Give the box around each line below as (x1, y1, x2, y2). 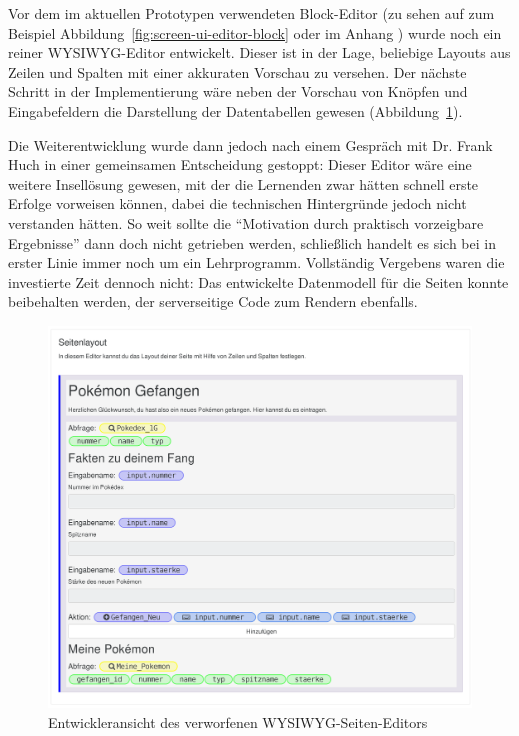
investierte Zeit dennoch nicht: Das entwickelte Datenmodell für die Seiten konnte (8, 271, 509, 292)
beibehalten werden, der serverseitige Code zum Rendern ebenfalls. (8, 291, 418, 312)
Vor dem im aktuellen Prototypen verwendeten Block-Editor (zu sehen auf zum (8, 3, 495, 23)
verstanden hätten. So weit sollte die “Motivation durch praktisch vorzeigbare (8, 212, 484, 233)
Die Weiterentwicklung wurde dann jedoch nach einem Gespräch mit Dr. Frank (8, 134, 493, 155)
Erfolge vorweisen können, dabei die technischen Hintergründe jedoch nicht (8, 193, 467, 214)
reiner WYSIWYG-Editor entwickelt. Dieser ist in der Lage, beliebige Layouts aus (8, 42, 511, 63)
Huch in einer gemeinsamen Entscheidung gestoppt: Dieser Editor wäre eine (8, 154, 472, 175)
